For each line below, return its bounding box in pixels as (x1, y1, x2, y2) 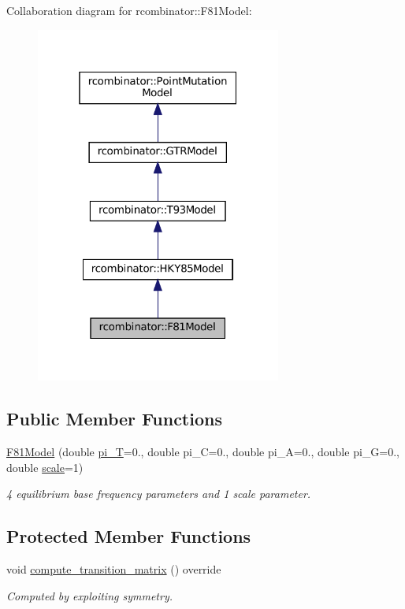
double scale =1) (6, 459, 84, 475)
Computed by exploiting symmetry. (6, 587, 173, 603)
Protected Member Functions (6, 524, 251, 548)
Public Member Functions (6, 407, 222, 431)
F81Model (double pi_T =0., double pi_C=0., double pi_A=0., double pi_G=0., (6, 444, 399, 460)
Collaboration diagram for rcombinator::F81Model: (6, 2, 252, 18)
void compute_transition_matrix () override (6, 561, 221, 577)
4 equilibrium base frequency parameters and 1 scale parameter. (6, 485, 311, 502)
